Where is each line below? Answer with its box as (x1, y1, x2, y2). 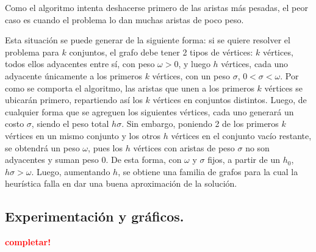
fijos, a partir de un (207, 153, 280, 166)
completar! (5, 236, 51, 248)
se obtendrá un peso (5, 141, 80, 154)
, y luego (178, 57, 210, 70)
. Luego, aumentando (31, 165, 110, 178)
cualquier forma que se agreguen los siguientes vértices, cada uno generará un (5, 105, 294, 118)
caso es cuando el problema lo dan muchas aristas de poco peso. (5, 13, 244, 26)
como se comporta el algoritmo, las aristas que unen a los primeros (5, 81, 254, 94)
